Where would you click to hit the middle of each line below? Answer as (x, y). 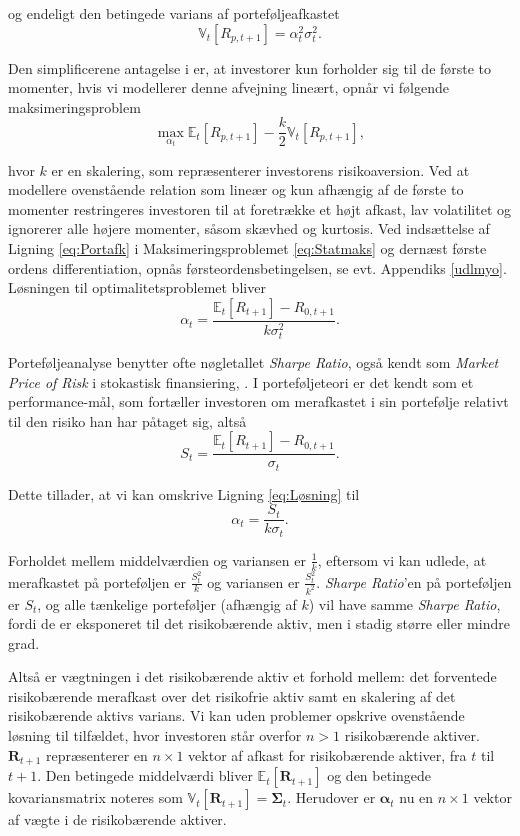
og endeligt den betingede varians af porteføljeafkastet (174, 13)
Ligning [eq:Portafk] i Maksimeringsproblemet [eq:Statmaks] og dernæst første (247, 248)
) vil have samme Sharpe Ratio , (404, 603)
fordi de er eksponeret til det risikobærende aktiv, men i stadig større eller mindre (259, 623)
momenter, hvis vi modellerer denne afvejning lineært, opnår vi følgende (228, 87)
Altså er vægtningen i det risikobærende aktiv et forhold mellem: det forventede (252, 676)
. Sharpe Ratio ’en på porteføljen (414, 581)
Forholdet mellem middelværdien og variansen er (157, 559)
